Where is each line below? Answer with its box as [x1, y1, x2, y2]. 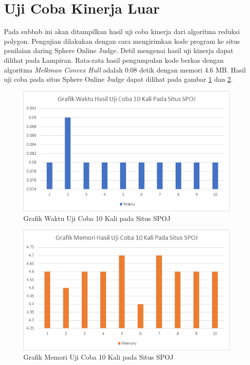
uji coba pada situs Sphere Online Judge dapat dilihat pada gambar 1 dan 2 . [4, 74, 233, 84]
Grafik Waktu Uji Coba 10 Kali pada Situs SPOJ [23, 213, 171, 223]
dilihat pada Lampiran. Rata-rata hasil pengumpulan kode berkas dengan [4, 55, 224, 65]
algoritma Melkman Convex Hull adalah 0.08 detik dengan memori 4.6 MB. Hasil [4, 64, 246, 74]
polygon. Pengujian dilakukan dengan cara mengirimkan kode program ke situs [4, 36, 240, 46]
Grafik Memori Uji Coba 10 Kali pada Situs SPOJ [23, 352, 174, 362]
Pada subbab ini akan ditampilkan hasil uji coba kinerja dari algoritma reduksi [4, 26, 240, 36]
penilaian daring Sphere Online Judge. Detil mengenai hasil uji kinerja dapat [4, 45, 233, 55]
